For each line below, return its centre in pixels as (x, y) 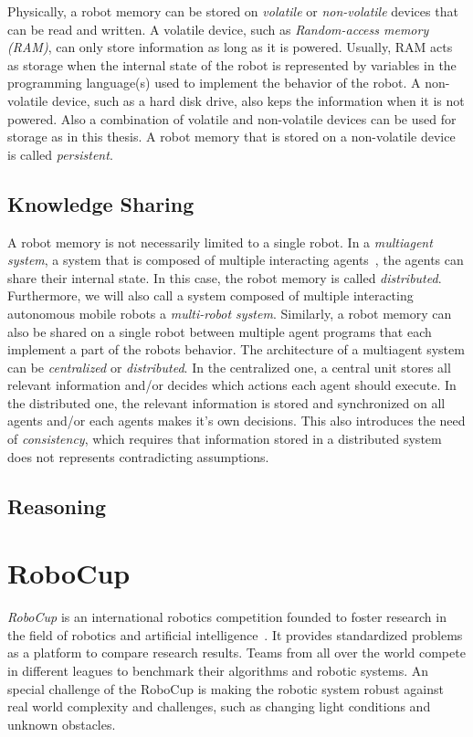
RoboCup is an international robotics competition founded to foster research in (227, 617)
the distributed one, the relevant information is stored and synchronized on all (226, 402)
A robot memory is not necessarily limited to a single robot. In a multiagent (220, 242)
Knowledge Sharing (101, 203)
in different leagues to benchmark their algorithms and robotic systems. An (218, 670)
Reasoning (57, 505)
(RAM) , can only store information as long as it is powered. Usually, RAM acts (230, 47)
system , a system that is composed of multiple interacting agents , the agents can (236, 260)
